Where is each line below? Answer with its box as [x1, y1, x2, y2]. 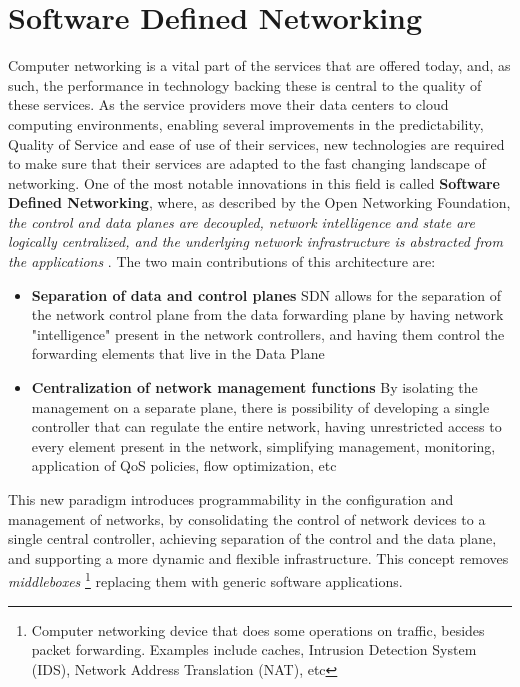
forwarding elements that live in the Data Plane [31, 343, 325, 364]
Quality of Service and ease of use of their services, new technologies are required [8, 133, 505, 154]
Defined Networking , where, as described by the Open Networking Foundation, [8, 192, 511, 213]
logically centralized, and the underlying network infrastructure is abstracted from [8, 231, 503, 252]
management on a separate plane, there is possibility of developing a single [31, 396, 490, 417]
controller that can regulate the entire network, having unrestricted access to [31, 416, 502, 437]
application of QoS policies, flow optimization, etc [31, 455, 337, 476]
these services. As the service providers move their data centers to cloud [8, 94, 449, 115]
